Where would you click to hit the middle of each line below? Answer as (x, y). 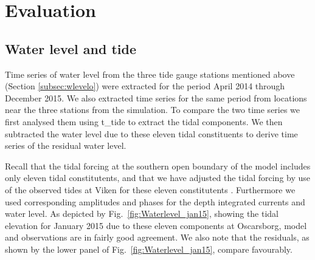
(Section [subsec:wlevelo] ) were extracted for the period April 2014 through (145, 86)
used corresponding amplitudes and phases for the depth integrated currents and (155, 201)
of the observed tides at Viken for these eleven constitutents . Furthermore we (150, 189)
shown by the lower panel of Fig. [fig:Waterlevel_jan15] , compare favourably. (149, 249)
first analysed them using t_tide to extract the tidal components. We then (144, 121)
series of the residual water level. (66, 145)
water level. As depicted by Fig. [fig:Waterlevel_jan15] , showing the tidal (142, 214)
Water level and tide (71, 48)
